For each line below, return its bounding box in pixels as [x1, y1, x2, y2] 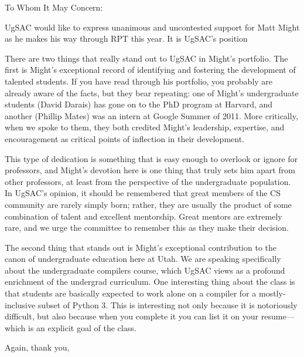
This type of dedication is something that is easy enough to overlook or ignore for [5, 152, 298, 164]
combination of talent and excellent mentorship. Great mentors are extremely [5, 210, 282, 222]
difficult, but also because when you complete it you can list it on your [5, 310, 259, 322]
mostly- [258, 287, 286, 299]
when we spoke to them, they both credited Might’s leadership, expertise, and [5, 121, 285, 133]
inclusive [5, 298, 36, 311]
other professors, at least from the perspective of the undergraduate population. [5, 175, 291, 187]
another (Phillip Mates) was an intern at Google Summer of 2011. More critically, [5, 109, 298, 122]
